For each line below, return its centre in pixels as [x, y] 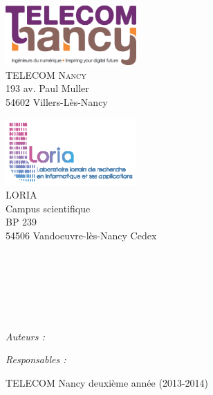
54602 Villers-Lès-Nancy [57, 101]
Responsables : [36, 359]
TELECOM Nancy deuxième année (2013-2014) [107, 382]
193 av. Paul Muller [47, 88]
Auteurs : [25, 336]
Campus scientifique [48, 208]
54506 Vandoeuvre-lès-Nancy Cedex [81, 235]
